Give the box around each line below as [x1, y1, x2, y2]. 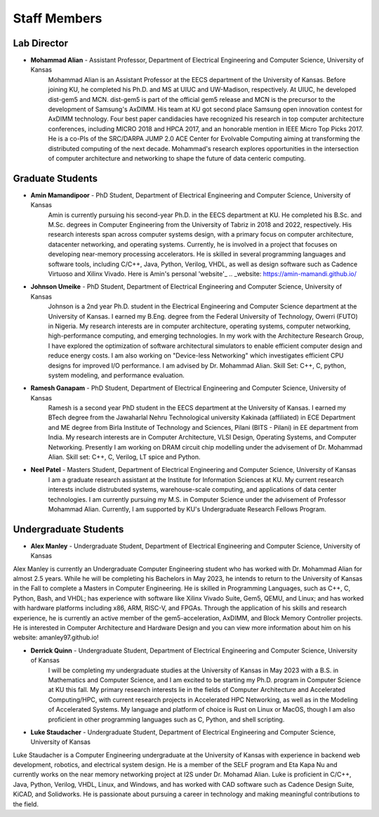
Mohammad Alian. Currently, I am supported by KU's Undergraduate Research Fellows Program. [48, 504, 326, 513]
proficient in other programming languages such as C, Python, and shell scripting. [48, 715, 285, 724]
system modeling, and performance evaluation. [48, 371, 185, 379]
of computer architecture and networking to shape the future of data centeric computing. [48, 154, 306, 162]
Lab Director [13, 37, 68, 49]
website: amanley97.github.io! [13, 633, 99, 642]
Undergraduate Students [13, 523, 124, 535]
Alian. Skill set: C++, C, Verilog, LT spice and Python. [48, 453, 201, 462]
